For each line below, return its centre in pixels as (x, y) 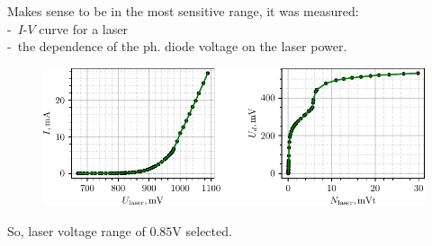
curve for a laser (83, 28)
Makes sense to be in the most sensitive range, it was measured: (183, 11)
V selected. (202, 230)
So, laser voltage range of (76, 230)
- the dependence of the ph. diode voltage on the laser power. (177, 46)
